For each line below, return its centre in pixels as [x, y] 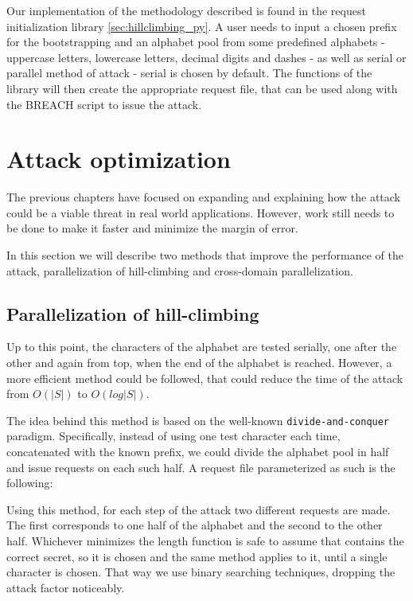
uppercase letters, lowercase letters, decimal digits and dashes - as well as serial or [206, 57]
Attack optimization [119, 159]
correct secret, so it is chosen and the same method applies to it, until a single [197, 556]
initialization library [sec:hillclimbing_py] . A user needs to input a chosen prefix [202, 26]
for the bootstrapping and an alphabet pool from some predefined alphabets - [196, 42]
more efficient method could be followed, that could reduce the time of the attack [205, 378]
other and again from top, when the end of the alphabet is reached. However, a [199, 363]
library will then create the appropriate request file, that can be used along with [202, 88]
